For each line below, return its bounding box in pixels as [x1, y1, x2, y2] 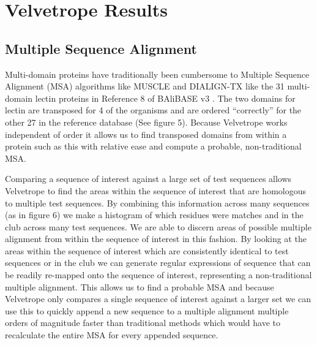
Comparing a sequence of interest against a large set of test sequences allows [5, 172, 292, 185]
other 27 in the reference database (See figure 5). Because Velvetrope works [5, 115, 288, 128]
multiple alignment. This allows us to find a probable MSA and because [5, 280, 274, 293]
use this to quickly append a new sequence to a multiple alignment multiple [5, 304, 289, 317]
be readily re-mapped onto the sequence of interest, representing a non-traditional [5, 268, 312, 281]
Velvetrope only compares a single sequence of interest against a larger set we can [5, 292, 311, 305]
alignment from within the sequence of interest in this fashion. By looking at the [5, 232, 307, 245]
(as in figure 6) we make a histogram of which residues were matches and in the [5, 208, 304, 221]
